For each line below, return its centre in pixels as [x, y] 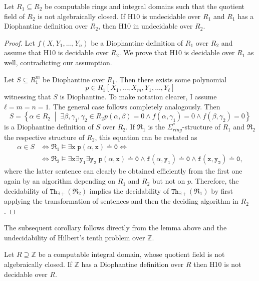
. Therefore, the [215, 181]
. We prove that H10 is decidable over [177, 52]
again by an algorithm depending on [60, 181]
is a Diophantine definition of [49, 127]
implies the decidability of [129, 190]
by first [222, 190]
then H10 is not [217, 264]
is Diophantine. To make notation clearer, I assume [138, 97]
